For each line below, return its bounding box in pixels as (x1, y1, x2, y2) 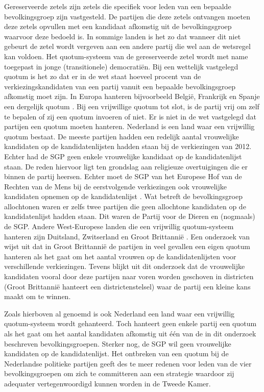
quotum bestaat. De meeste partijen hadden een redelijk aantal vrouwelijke (4, 131, 239, 141)
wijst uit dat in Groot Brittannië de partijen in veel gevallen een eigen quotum (4, 241, 250, 252)
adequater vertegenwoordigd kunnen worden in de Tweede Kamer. (4, 378, 211, 388)
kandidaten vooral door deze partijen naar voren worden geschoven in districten (4, 271, 254, 282)
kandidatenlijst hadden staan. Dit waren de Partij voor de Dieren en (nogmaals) (4, 211, 255, 222)
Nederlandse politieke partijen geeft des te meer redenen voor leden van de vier (4, 358, 252, 369)
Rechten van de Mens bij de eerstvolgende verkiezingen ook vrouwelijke (4, 181, 227, 191)
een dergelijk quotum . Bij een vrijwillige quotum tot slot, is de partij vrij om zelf (4, 101, 259, 111)
